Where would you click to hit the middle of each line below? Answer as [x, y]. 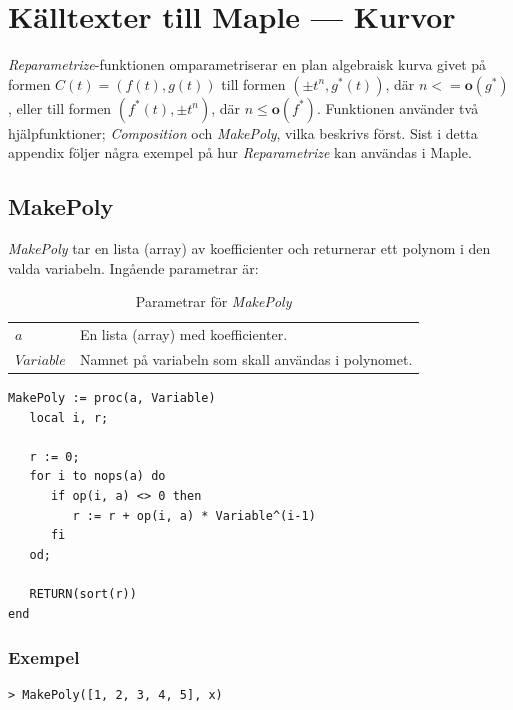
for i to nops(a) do [97, 476]
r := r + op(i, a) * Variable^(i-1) [194, 515]
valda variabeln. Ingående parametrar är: [133, 267]
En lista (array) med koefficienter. [183, 334]
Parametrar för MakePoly [213, 301]
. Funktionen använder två [397, 107]
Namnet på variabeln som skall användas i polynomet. [246, 358]
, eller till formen [60, 107]
